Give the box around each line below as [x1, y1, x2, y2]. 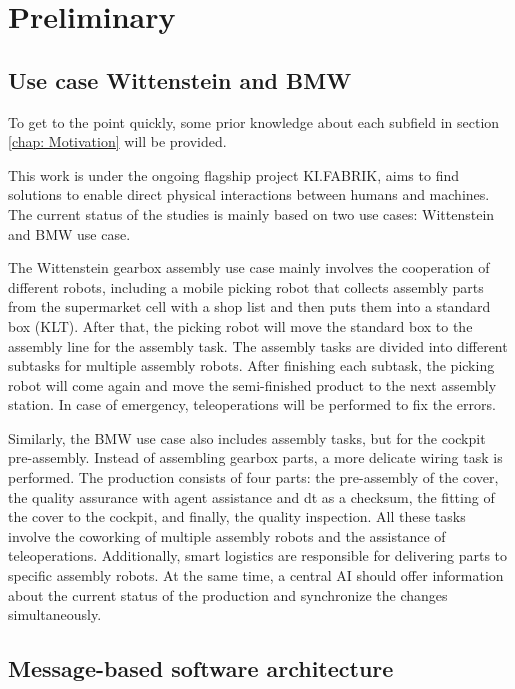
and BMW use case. [8, 223, 131, 244]
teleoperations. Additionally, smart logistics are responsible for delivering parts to [8, 545, 508, 566]
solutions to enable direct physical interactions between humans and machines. [8, 184, 490, 205]
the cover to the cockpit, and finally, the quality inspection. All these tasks [8, 506, 466, 527]
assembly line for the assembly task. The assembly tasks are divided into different [8, 335, 508, 356]
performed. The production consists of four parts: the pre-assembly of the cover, [8, 467, 499, 488]
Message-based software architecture [8, 653, 394, 684]
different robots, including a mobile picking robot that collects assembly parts [8, 276, 484, 297]
